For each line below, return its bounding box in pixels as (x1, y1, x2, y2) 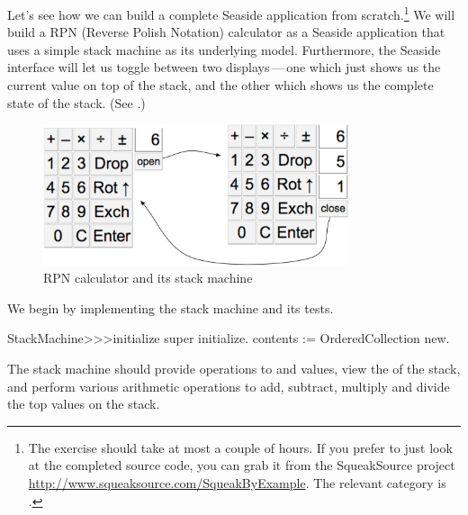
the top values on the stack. (7, 394, 160, 413)
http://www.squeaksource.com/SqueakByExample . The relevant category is (28, 473, 446, 492)
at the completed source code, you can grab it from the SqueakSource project (28, 456, 455, 474)
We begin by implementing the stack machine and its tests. (7, 298, 334, 317)
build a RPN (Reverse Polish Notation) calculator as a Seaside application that (7, 23, 445, 41)
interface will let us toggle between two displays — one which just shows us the (7, 58, 441, 77)
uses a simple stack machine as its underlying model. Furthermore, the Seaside (7, 40, 441, 59)
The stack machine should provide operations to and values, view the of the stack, (7, 358, 461, 377)
